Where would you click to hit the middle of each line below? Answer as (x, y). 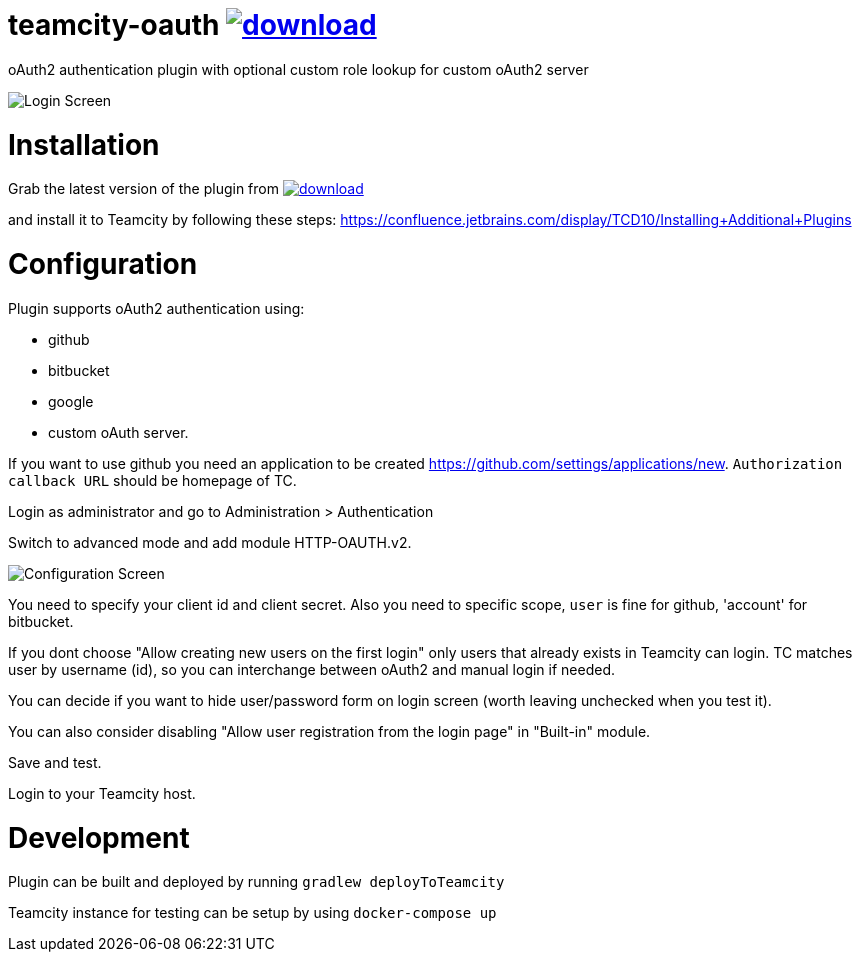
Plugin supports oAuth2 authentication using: (156, 308)
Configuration (103, 264)
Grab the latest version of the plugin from (143, 189)
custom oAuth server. (118, 432)
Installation (84, 144)
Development (99, 837)
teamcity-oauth (114, 25)
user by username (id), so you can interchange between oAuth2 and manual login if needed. (312, 669)
